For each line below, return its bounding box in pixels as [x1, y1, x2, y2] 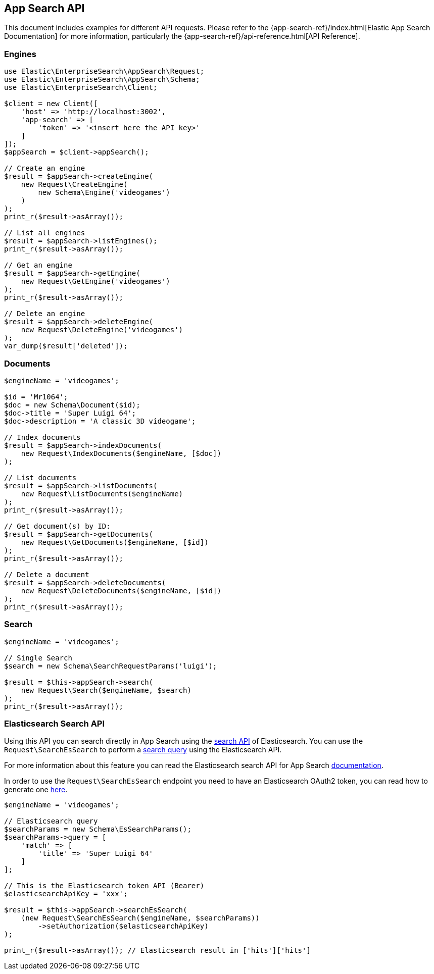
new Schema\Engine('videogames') [38, 188, 170, 197]
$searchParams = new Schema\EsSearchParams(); [4, 825, 191, 834]
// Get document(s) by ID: [4, 522, 111, 530]
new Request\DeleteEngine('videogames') [21, 326, 183, 334]
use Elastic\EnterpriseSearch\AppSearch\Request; [4, 67, 205, 76]
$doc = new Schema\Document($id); [4, 400, 140, 409]
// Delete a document [4, 570, 89, 579]
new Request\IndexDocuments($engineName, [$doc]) [21, 449, 221, 457]
